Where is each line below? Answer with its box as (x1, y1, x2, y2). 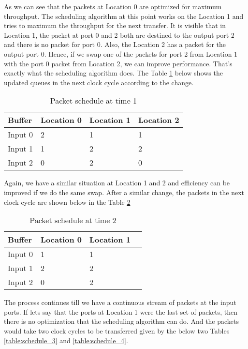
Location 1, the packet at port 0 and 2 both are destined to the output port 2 (4, 30, 234, 40)
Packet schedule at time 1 (50, 95, 137, 106)
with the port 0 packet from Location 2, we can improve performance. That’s (4, 58, 233, 68)
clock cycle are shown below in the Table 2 (4, 197, 131, 207)
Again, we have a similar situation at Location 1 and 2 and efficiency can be (4, 178, 230, 188)
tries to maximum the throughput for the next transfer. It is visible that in (4, 20, 226, 30)
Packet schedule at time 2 (29, 214, 117, 226)
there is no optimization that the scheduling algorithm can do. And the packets (4, 316, 239, 326)
